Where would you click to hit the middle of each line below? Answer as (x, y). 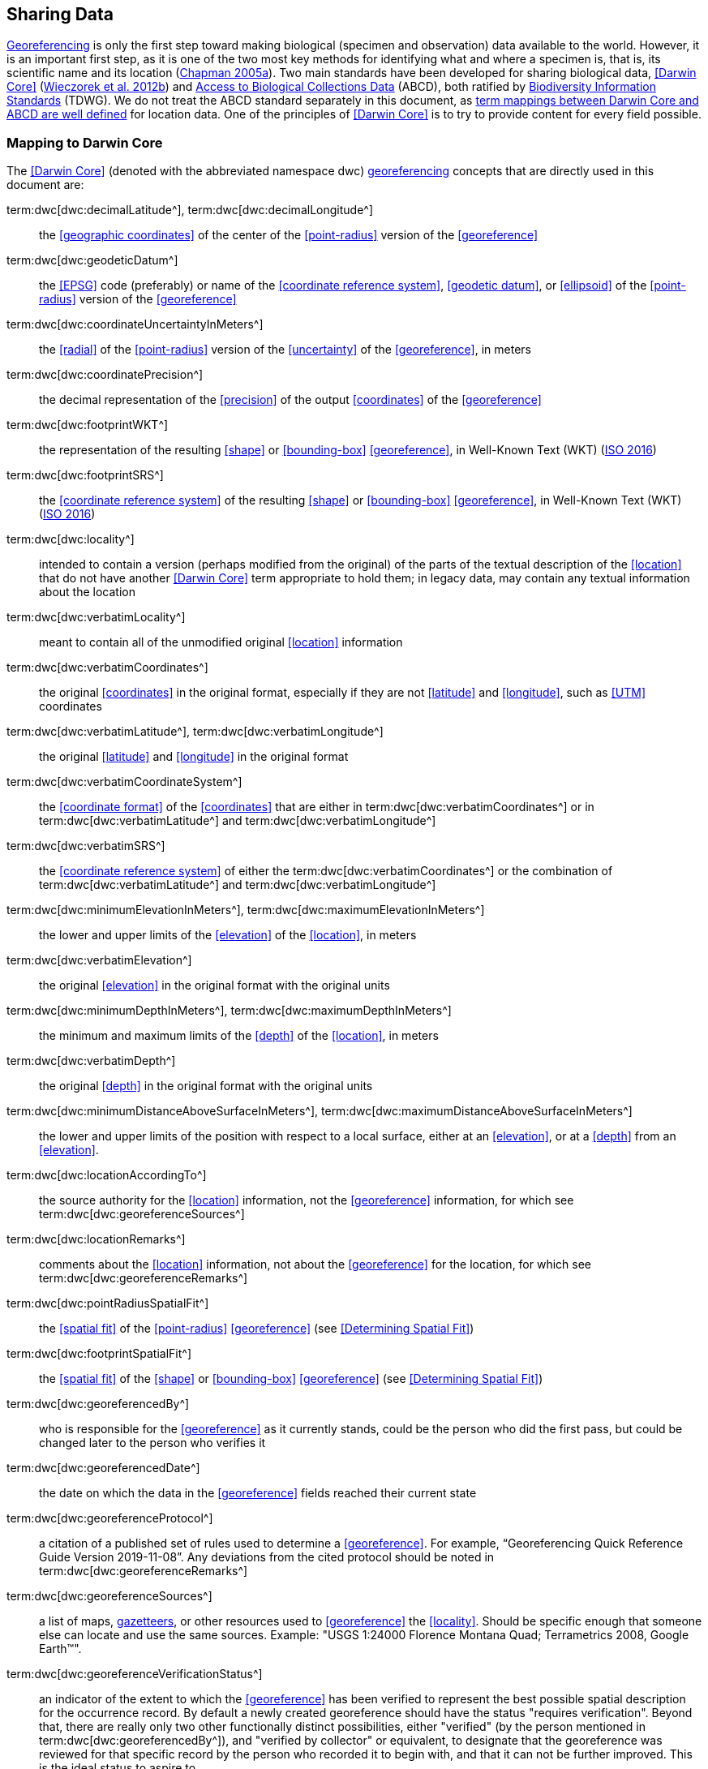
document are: (45, 185)
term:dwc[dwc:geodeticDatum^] (92, 260)
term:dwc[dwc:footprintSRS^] (85, 475)
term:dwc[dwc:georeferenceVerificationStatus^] (135, 1674)
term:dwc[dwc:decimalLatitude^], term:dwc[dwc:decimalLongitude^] (190, 210)
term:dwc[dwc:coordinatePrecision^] (105, 375)
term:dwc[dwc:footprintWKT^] (88, 425)
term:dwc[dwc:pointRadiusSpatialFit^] (108, 1303)
